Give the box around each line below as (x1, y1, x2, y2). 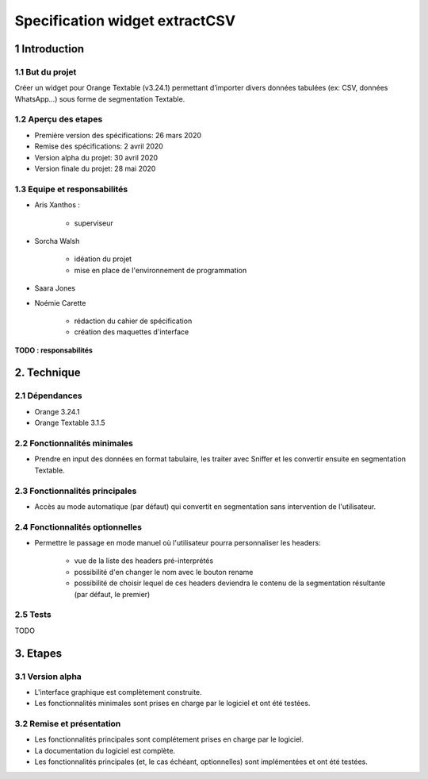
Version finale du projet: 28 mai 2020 (34, 164, 156, 174)
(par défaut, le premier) (74, 589, 151, 599)
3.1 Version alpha (14, 671, 82, 682)
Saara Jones (34, 283, 75, 293)
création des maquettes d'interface (74, 327, 189, 337)
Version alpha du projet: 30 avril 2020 (34, 152, 159, 162)
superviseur (74, 218, 114, 228)
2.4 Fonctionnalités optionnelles (14, 521, 143, 532)
